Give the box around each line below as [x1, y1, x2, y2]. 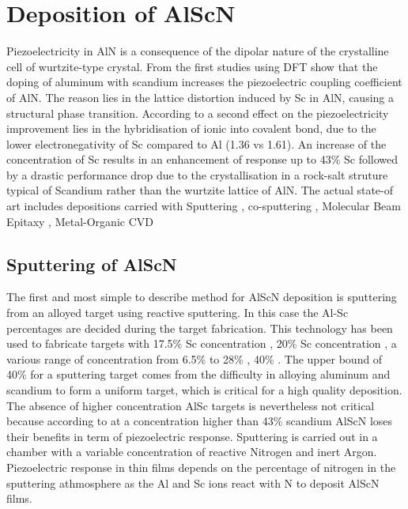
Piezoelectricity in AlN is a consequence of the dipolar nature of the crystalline [6, 43, 389, 59]
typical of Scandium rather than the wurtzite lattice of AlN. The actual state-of [6, 182, 394, 198]
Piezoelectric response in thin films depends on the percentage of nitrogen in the [6, 458, 396, 475]
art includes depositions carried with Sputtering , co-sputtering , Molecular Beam [6, 198, 401, 214]
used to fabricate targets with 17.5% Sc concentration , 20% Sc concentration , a [6, 335, 397, 352]
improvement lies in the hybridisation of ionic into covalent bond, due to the [6, 120, 376, 137]
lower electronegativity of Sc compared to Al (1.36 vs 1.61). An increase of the [6, 135, 387, 152]
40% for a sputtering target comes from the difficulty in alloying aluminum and [6, 366, 391, 383]
